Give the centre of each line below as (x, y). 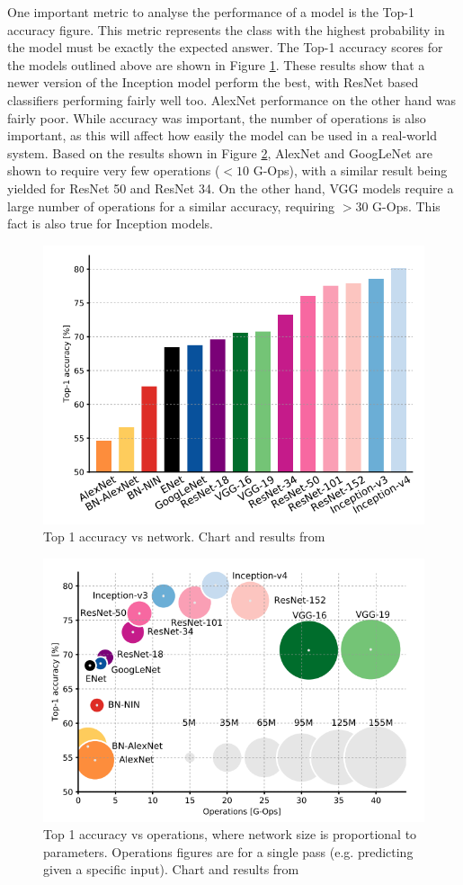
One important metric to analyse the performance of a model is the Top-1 (211, 12)
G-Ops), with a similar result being (350, 170)
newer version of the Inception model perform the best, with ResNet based (213, 82)
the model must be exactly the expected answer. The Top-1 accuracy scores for (225, 47)
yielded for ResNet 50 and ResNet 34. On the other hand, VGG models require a (231, 188)
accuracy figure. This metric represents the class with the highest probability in (226, 29)
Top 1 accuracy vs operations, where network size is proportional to (230, 834)
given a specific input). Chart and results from (171, 869)
